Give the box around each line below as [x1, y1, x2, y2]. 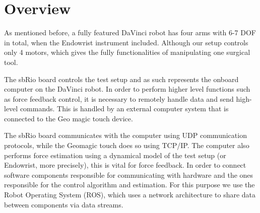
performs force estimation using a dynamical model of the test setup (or [4, 150, 226, 160]
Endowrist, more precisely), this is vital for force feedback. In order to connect [4, 160, 246, 170]
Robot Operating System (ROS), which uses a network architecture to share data [4, 189, 256, 200]
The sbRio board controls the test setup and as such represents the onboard [4, 74, 239, 84]
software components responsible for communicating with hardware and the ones [4, 169, 253, 180]
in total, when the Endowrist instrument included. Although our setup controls [4, 37, 248, 47]
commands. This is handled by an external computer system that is [20, 103, 229, 114]
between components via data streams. [4, 199, 123, 209]
